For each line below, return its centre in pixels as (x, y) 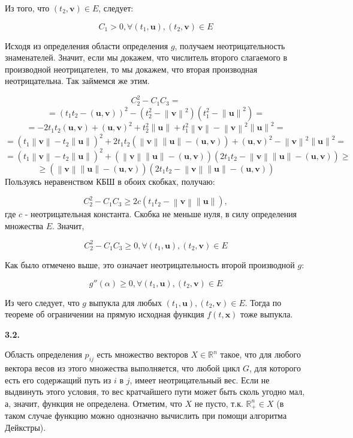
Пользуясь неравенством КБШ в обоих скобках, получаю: (110, 181)
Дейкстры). (25, 427)
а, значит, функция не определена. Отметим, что (93, 403)
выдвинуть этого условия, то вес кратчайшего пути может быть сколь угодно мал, (155, 391)
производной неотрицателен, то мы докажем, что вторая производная (131, 69)
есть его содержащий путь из (58, 379)
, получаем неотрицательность (230, 45)
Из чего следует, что (42, 302)
